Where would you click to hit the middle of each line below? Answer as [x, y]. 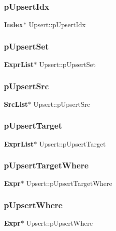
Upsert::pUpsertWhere [59, 223]
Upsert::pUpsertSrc [62, 104]
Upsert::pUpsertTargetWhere [69, 183]
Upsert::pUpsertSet [68, 64]
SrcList [16, 104]
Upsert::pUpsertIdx [57, 25]
